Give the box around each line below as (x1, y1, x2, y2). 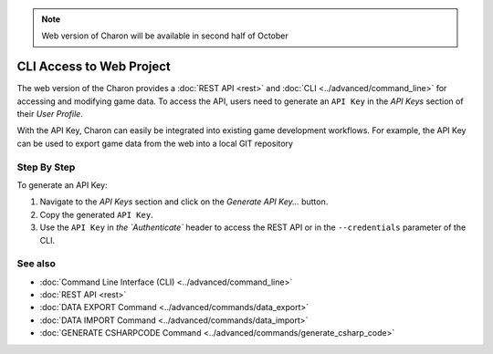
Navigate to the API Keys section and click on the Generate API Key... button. (39, 196, 329, 207)
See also (16, 257, 57, 270)
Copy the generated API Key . (39, 209, 154, 220)
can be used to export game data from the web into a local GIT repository (16, 138, 294, 149)
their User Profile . (16, 109, 84, 120)
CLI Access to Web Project (16, 59, 171, 75)
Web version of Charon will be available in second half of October (41, 30, 288, 41)
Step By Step (16, 161, 76, 173)
